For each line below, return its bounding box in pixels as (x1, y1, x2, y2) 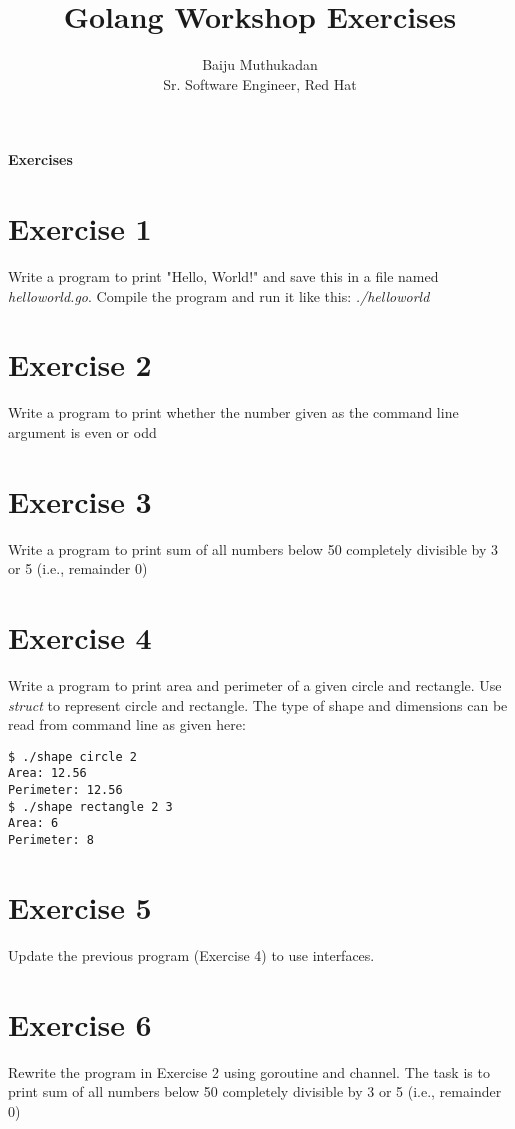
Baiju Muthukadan (202, 54, 318, 75)
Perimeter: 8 (8, 833, 94, 848)
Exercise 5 (8, 886, 152, 927)
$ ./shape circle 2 (8, 749, 137, 764)
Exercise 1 (8, 208, 152, 249)
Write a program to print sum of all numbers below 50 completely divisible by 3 (8, 538, 499, 559)
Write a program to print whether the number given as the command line (8, 402, 459, 423)
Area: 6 (8, 816, 59, 831)
